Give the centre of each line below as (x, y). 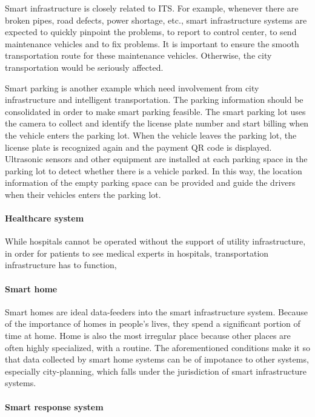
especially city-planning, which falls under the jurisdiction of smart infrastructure (156, 371)
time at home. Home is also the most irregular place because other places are (148, 336)
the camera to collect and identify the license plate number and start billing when (157, 123)
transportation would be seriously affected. (84, 67)
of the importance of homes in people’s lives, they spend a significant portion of (153, 323)
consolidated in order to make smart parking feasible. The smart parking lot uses (155, 111)
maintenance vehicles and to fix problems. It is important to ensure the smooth (152, 43)
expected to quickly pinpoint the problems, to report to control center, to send (151, 32)
